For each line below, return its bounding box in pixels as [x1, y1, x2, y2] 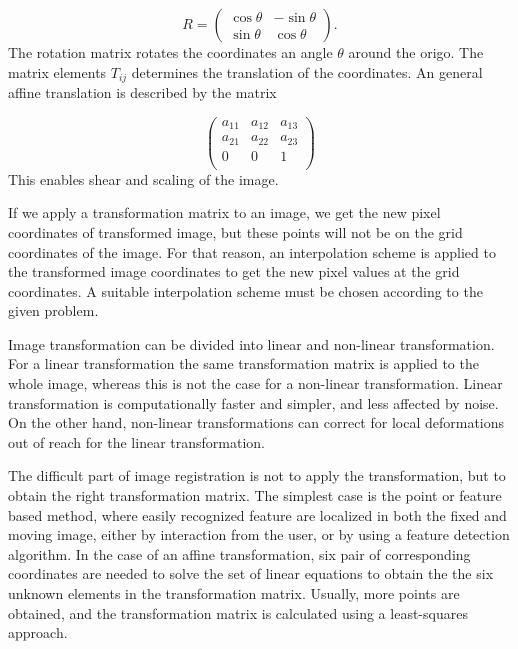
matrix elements [8, 61, 107, 82]
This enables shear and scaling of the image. [8, 168, 279, 189]
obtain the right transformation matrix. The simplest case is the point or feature [8, 485, 502, 506]
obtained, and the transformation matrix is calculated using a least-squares [8, 602, 468, 623]
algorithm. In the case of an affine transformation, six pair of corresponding [8, 543, 471, 564]
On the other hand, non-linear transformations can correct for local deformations [8, 412, 505, 433]
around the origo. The [348, 42, 484, 62]
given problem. [8, 300, 99, 321]
